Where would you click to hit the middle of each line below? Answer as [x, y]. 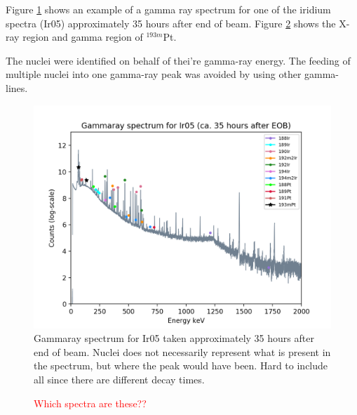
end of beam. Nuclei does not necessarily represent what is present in [182, 351]
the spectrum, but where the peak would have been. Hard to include [181, 365]
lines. [17, 87]
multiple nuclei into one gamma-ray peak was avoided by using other [154, 74]
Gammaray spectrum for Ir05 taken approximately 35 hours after [174, 338]
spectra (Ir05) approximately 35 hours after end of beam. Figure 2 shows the [171, 23]
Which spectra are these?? [90, 403]
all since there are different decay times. [119, 379]
